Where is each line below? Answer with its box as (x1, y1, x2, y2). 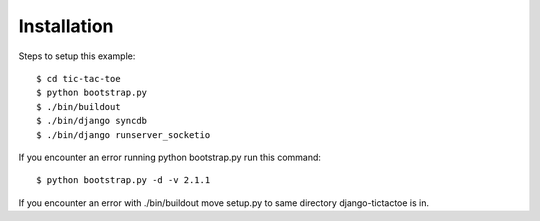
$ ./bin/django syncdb (36, 115, 148, 127)
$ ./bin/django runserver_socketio (36, 129, 211, 140)
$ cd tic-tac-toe (36, 73, 121, 84)
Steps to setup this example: (18, 50, 136, 62)
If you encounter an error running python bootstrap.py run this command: (18, 151, 322, 163)
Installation (18, 15, 114, 37)
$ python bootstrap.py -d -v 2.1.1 (36, 175, 211, 186)
